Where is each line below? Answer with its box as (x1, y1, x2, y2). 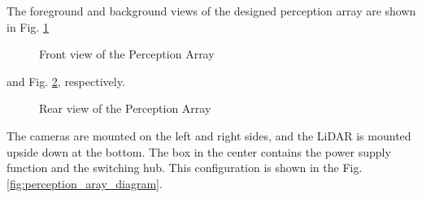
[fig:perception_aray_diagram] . (7, 174, 163, 192)
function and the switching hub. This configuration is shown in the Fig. (7, 159, 363, 176)
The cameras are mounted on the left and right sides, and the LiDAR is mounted (7, 127, 411, 144)
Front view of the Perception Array (39, 45, 215, 62)
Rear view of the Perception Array (39, 100, 211, 117)
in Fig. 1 (7, 18, 49, 35)
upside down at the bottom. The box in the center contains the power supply (7, 143, 391, 160)
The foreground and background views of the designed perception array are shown (7, 2, 416, 19)
